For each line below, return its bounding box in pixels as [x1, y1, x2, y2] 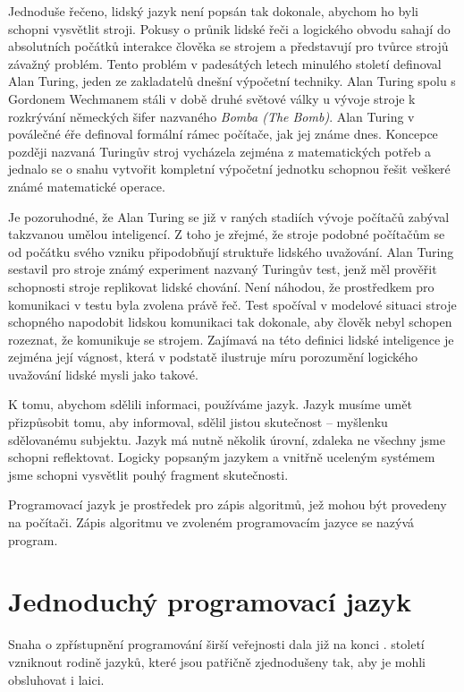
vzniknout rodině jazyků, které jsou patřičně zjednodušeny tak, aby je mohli [8, 652, 426, 671]
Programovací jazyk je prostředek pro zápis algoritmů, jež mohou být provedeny [8, 495, 447, 514]
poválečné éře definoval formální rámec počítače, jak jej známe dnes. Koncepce [8, 124, 438, 143]
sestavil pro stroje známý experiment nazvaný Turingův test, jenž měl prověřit [8, 260, 437, 278]
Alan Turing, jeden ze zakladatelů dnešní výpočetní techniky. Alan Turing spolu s [8, 72, 456, 90]
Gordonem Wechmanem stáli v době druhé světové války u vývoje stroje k [8, 89, 416, 107]
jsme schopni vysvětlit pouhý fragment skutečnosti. [8, 465, 289, 483]
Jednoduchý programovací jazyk [8, 583, 411, 619]
